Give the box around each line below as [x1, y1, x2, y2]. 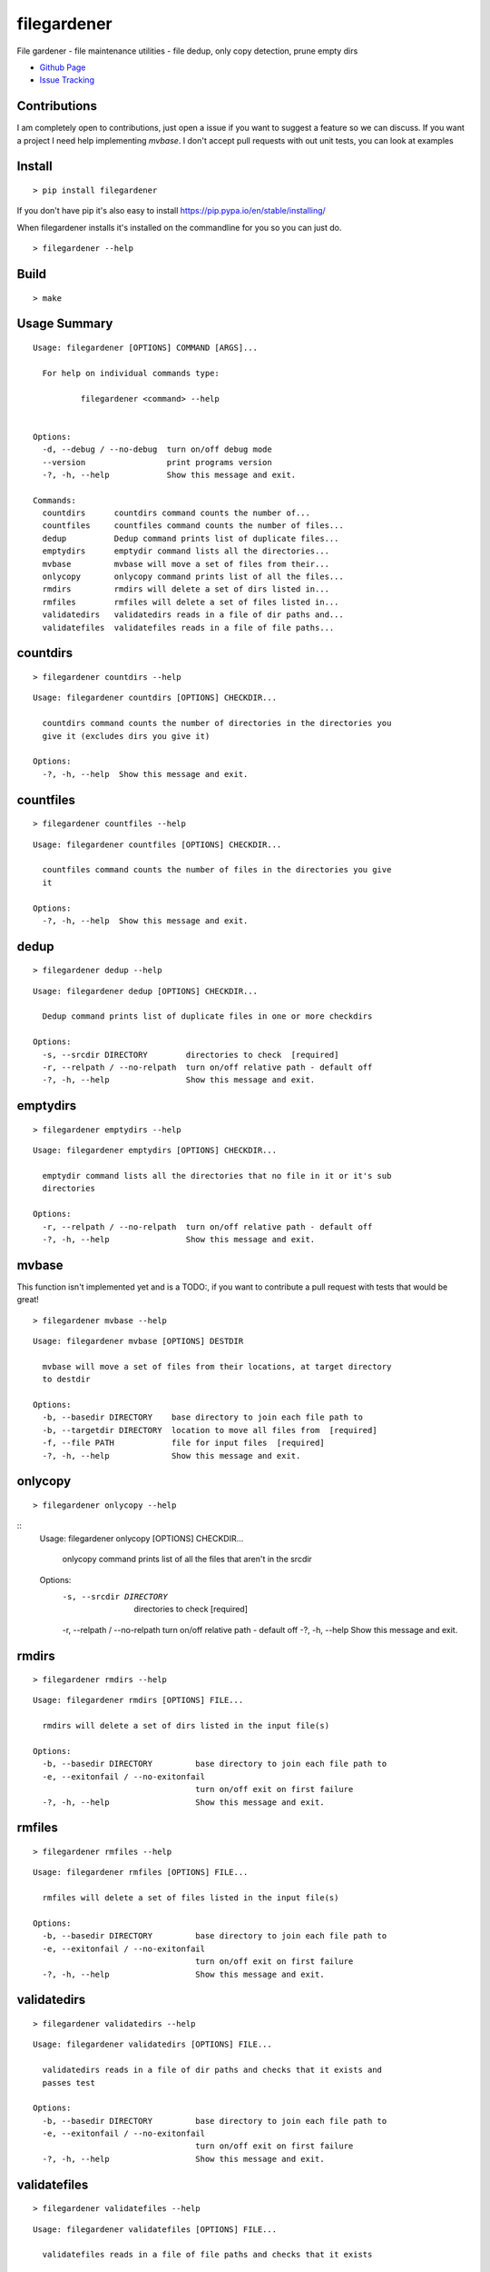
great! [16, 1294, 40, 1305]
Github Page [39, 62, 86, 73]
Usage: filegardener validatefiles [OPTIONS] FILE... [33, 2224, 277, 2235]
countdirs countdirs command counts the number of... [42, 508, 310, 518]
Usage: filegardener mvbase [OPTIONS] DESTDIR [33, 1336, 244, 1347]
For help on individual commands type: [42, 368, 220, 378]
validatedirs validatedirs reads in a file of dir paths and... [42, 610, 344, 620]
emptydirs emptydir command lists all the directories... [42, 546, 330, 556]
